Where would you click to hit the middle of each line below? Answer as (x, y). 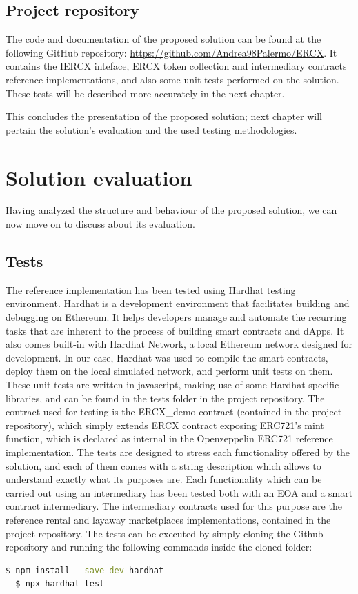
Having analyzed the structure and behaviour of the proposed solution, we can (171, 210)
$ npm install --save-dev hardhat (85, 570)
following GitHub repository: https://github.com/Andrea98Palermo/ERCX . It (171, 52)
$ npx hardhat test (60, 584)
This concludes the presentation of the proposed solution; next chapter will (164, 116)
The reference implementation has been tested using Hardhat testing (151, 289)
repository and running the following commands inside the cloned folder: (159, 547)
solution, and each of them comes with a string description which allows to (163, 465)
